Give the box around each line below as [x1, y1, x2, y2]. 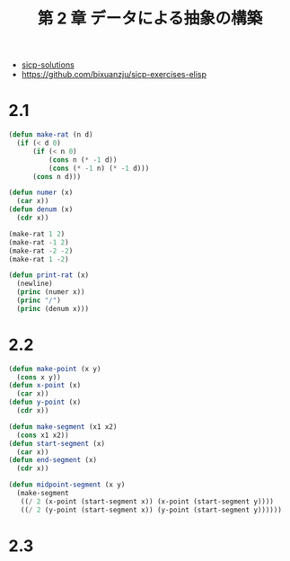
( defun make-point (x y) [8, 364, 101, 373]
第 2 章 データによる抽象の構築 [37, 8, 263, 29]
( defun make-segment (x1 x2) [8, 422, 118, 432]
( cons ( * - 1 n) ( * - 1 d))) [48, 164, 150, 173]
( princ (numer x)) [16, 288, 86, 297]
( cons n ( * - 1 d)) [48, 155, 118, 165]
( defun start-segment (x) [8, 439, 105, 448]
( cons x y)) [16, 372, 62, 382]
